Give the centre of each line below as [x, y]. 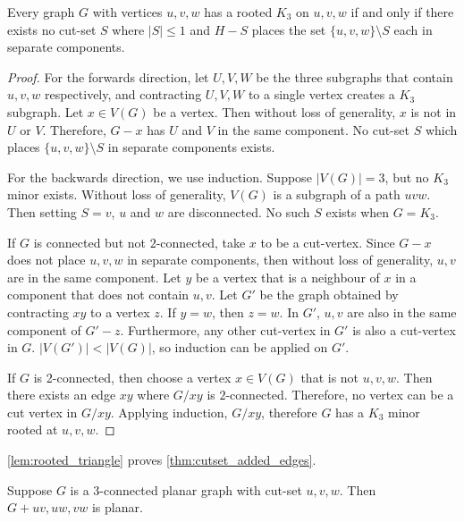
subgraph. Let [46, 111]
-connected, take [201, 242]
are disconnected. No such [239, 211]
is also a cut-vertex [404, 329]
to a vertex [120, 312]
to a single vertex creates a [321, 94]
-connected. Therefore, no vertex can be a [340, 395]
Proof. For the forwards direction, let [108, 76]
